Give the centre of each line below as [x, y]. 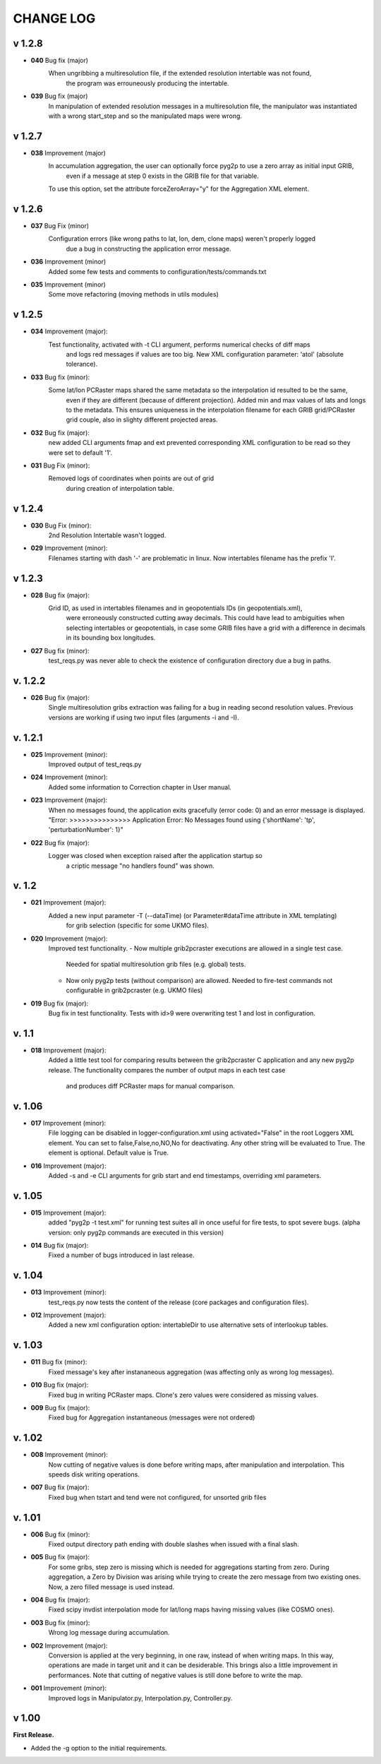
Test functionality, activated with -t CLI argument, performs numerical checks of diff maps [179, 344]
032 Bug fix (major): [60, 433]
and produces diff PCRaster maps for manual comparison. [151, 1086]
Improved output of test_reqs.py [95, 764]
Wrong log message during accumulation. [109, 1633]
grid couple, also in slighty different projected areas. [142, 419]
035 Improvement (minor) [68, 284]
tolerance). [82, 364]
